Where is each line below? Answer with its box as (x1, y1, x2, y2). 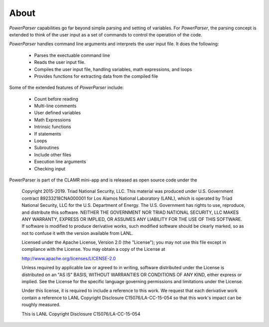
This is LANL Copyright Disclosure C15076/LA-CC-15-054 (21, 311, 140, 317)
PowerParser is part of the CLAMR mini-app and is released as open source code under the (9, 177, 198, 183)
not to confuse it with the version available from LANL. (21, 230, 134, 236)
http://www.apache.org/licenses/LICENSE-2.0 (21, 255, 116, 261)
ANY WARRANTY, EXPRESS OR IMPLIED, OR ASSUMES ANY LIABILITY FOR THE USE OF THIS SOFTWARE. (21, 216, 243, 222)
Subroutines (34, 145, 59, 151)
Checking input (34, 165, 66, 171)
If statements (34, 131, 61, 137)
